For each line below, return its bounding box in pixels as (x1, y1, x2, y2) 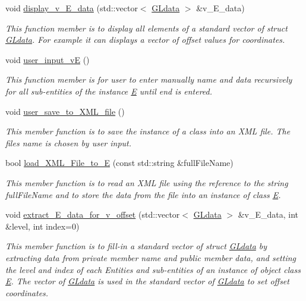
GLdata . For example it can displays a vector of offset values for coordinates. (5, 33, 285, 46)
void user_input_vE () (5, 53, 90, 65)
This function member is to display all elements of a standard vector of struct (5, 21, 288, 34)
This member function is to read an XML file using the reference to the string (5, 176, 288, 189)
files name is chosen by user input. (5, 136, 132, 149)
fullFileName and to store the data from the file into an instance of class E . (5, 188, 281, 200)
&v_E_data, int (238, 208, 298, 221)
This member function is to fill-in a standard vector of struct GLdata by (5, 240, 267, 252)
